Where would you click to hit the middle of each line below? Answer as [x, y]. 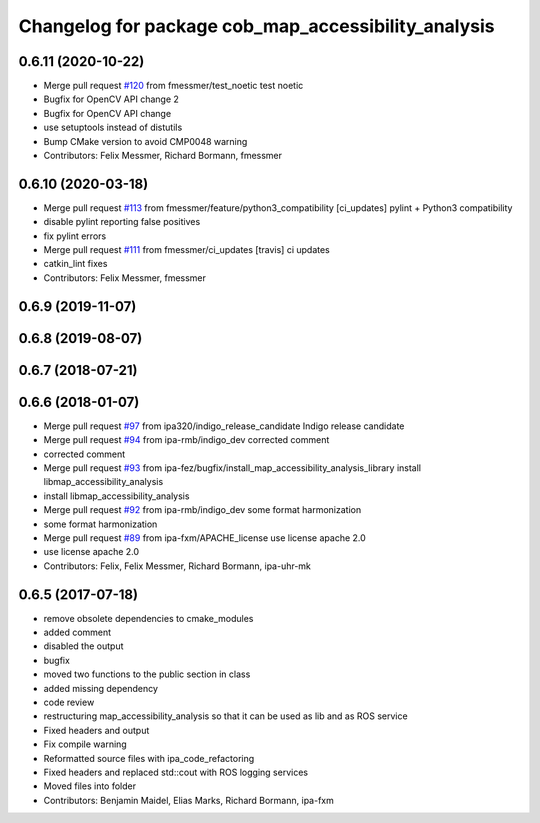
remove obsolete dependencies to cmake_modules [148, 618]
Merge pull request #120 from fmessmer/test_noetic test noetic [173, 86]
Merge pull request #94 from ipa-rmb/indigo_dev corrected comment [186, 440]
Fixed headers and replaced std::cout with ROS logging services [176, 772]
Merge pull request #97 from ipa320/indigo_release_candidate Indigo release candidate [224, 426]
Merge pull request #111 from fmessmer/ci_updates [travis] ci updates [186, 250]
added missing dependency [101, 688]
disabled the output [83, 646]
